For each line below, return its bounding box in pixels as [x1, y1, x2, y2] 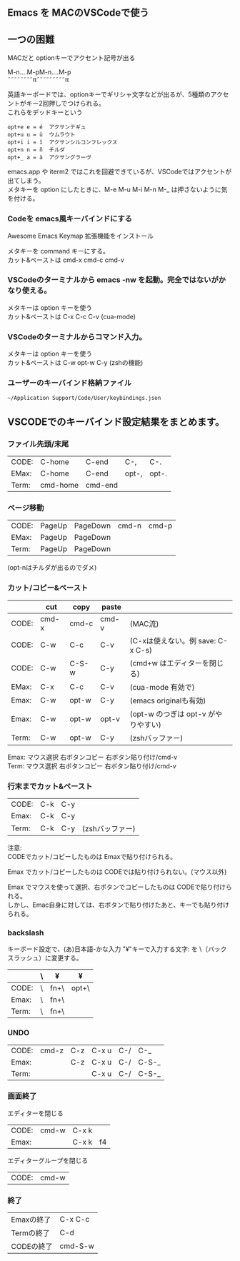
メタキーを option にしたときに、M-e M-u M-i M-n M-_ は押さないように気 [7, 185, 228, 194]
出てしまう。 [7, 176, 45, 185]
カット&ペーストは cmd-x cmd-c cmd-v [7, 256, 125, 264]
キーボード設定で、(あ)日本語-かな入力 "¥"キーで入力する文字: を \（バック [7, 945, 227, 953]
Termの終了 [11, 1228, 50, 1238]
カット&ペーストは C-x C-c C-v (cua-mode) [7, 312, 136, 321]
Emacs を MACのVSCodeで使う [7, 6, 149, 19]
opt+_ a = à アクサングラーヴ [7, 154, 91, 161]
